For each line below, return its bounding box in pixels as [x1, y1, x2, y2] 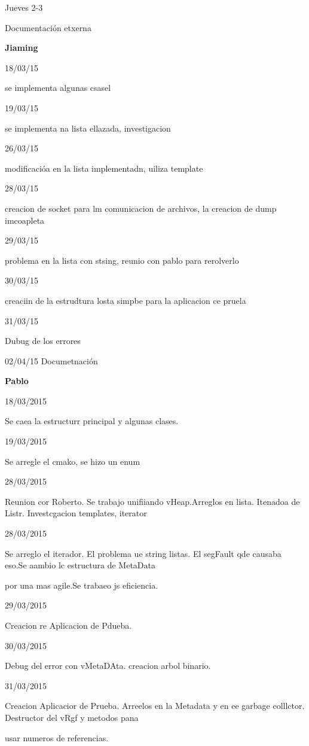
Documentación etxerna [5, 21, 91, 34]
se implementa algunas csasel [5, 81, 111, 94]
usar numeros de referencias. [5, 731, 109, 744]
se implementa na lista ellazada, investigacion [5, 121, 171, 134]
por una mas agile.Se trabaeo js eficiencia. [5, 578, 158, 591]
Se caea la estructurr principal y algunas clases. [5, 415, 179, 427]
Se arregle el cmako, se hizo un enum [5, 455, 140, 467]
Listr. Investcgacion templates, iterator [5, 507, 147, 519]
